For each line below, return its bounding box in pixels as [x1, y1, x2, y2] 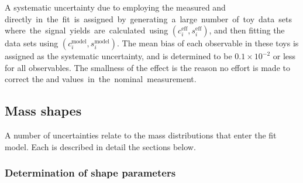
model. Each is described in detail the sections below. [5, 140, 196, 152]
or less [273, 50, 296, 62]
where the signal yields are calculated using [5, 24, 168, 36]
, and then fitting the [209, 24, 285, 36]
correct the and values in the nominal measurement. [5, 73, 197, 85]
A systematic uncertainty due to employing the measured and [5, 1, 226, 13]
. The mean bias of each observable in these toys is [116, 37, 299, 49]
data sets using [5, 37, 58, 49]
